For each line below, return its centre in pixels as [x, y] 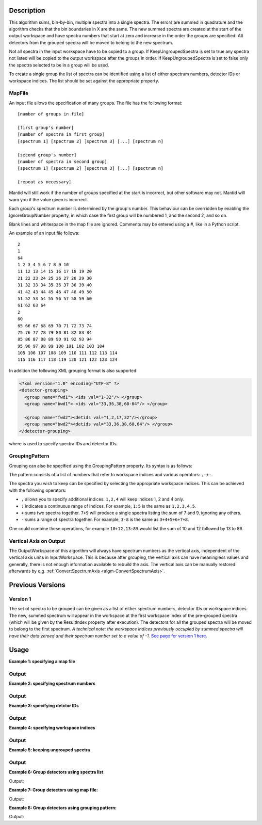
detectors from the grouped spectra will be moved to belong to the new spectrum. [91, 42]
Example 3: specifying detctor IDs [44, 706]
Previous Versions [37, 585]
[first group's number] [46, 128]
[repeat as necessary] [45, 182]
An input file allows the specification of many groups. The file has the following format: [96, 103]
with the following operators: [38, 490]
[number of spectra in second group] [63, 162]
